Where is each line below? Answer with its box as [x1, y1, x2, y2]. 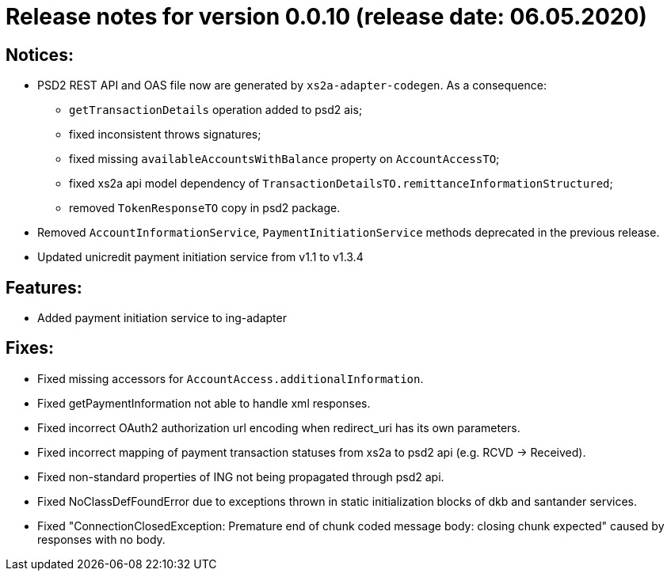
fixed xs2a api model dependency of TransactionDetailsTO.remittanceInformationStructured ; [69, 177, 613, 191]
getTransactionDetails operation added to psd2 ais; [69, 103, 363, 117]
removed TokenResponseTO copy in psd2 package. [69, 201, 341, 215]
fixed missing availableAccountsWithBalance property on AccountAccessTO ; [69, 152, 500, 166]
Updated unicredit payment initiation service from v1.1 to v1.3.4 [37, 250, 364, 264]
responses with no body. [37, 532, 166, 546]
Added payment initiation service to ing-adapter [37, 311, 287, 325]
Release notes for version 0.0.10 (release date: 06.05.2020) [6, 3, 647, 30]
